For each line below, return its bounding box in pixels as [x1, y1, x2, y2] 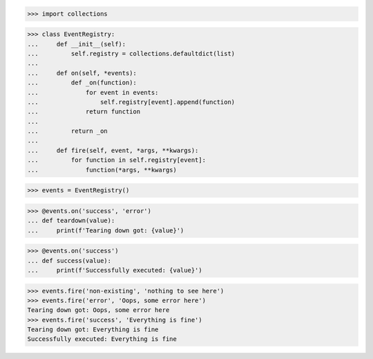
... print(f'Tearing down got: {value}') [27, 226, 184, 234]
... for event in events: [27, 89, 159, 96]
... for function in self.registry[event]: [27, 156, 207, 164]
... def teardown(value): [27, 217, 115, 225]
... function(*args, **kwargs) [27, 166, 178, 174]
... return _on [27, 127, 108, 135]
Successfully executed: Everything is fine [27, 335, 178, 343]
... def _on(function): [27, 79, 137, 86]
